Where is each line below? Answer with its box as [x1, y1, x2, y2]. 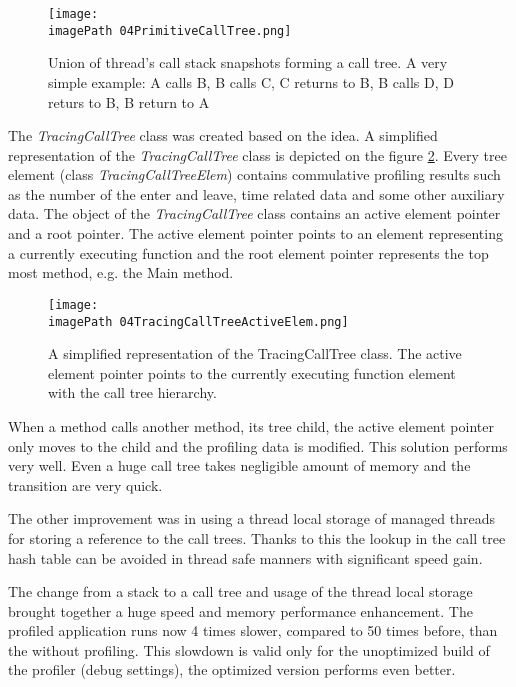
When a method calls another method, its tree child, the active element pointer [8, 415, 494, 436]
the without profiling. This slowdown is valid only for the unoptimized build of [8, 639, 490, 660]
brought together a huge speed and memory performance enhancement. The [8, 600, 473, 621]
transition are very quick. [8, 474, 163, 495]
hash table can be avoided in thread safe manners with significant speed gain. [8, 547, 483, 568]
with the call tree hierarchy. [48, 382, 217, 403]
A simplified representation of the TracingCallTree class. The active [48, 343, 462, 364]
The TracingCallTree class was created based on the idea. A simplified [8, 125, 438, 146]
